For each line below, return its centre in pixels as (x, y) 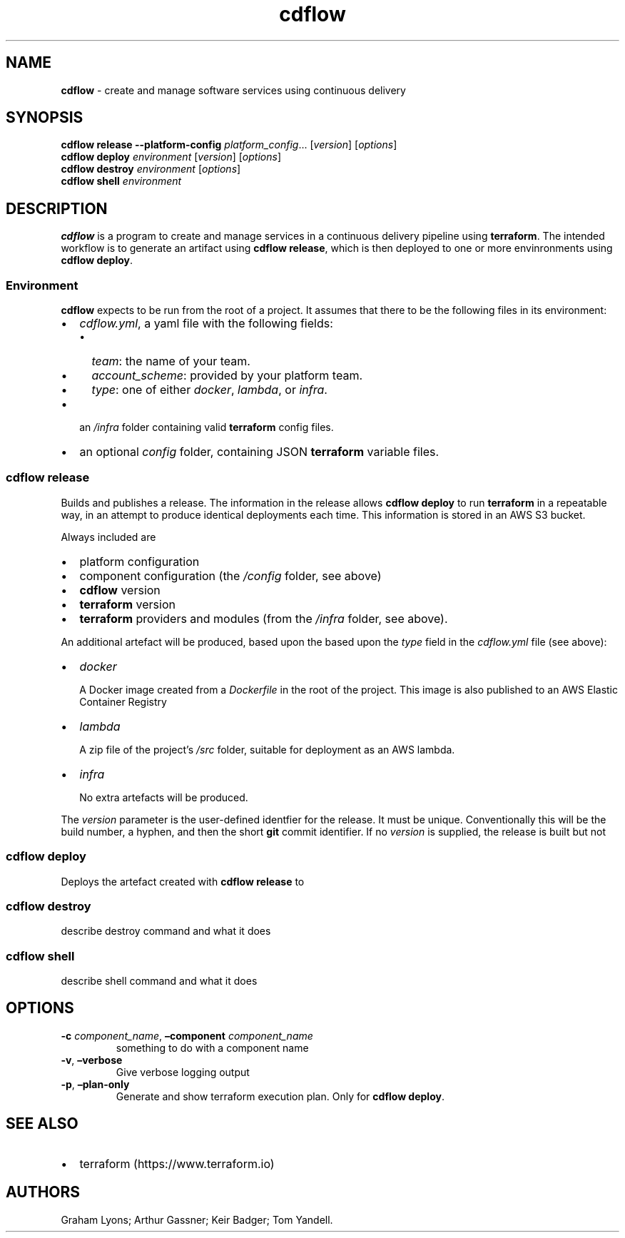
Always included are (108, 537)
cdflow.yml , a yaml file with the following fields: (206, 324)
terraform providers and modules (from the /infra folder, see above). (264, 618)
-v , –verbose (92, 1060)
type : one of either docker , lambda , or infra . (209, 390)
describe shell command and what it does (159, 981)
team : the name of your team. (171, 361)
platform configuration (139, 561)
